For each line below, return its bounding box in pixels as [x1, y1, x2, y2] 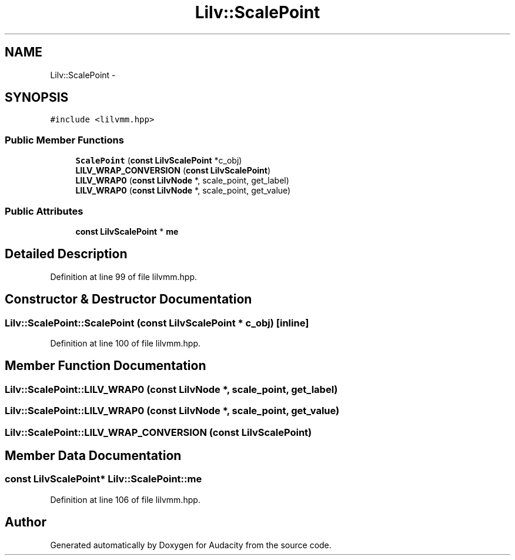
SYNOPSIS [5, 90, 69, 105]
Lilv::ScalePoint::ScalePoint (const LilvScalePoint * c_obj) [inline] [5, 316, 309, 329]
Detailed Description [5, 246, 128, 262]
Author [5, 515, 46, 530]
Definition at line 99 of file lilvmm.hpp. [50, 271, 197, 282]
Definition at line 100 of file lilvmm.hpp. [50, 338, 200, 348]
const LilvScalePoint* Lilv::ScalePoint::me [5, 473, 202, 485]
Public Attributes [5, 205, 83, 217]
